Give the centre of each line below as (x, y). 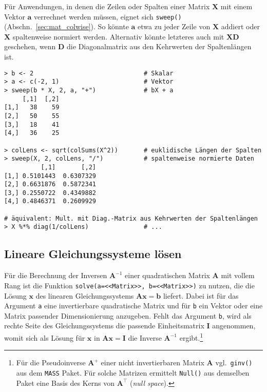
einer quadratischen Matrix (167, 275)
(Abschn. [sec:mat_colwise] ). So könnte (66, 26)
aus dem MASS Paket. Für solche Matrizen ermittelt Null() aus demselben (133, 372)
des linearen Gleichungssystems (85, 295)
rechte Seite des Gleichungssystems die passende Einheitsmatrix (104, 326)
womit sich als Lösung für (45, 337)
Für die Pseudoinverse (51, 362)
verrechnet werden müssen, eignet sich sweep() (108, 16)
